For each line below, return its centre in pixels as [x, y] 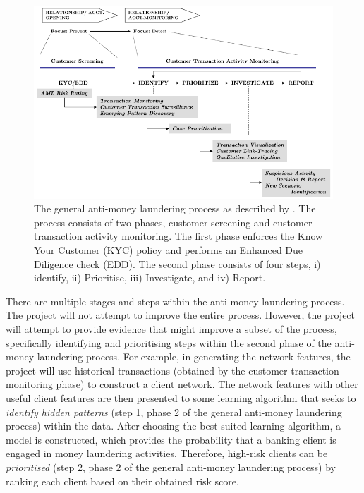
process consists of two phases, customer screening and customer [173, 222]
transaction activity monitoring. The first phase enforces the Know [178, 236]
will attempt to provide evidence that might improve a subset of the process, [171, 328]
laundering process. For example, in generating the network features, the [194, 357]
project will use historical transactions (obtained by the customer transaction [172, 370]
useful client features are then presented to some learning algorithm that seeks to [181, 397]
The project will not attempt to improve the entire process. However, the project [181, 315]
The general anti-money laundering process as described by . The [175, 208]
